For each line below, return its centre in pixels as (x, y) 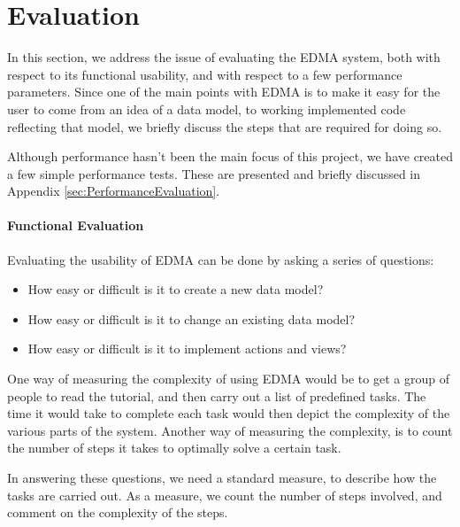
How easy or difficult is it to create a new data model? (176, 289)
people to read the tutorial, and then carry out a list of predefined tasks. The (217, 395)
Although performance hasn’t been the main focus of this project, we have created (230, 156)
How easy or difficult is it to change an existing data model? (192, 318)
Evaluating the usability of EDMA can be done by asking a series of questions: (221, 259)
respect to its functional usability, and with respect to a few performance (205, 74)
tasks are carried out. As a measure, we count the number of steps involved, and (225, 495)
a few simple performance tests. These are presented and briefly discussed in (214, 173)
